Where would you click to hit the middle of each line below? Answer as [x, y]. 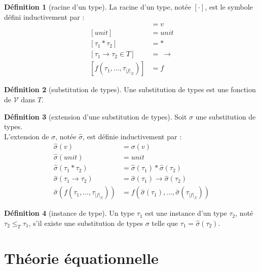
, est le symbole [229, 7]
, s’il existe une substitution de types [86, 223]
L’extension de [27, 136]
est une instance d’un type [186, 213]
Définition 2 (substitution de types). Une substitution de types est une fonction [130, 89]
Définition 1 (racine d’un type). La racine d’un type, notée [98, 7]
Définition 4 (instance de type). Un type [69, 213]
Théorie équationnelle [81, 258]
